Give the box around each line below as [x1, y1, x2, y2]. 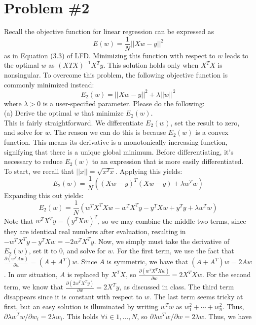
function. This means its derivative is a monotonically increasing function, [4, 137, 228, 147]
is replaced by [67, 269, 109, 280]
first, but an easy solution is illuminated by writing [4, 301, 158, 311]
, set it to [29, 245, 57, 256]
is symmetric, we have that [107, 256, 188, 267]
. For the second [202, 269, 251, 280]
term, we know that [4, 282, 64, 292]
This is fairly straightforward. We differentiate [4, 117, 144, 127]
